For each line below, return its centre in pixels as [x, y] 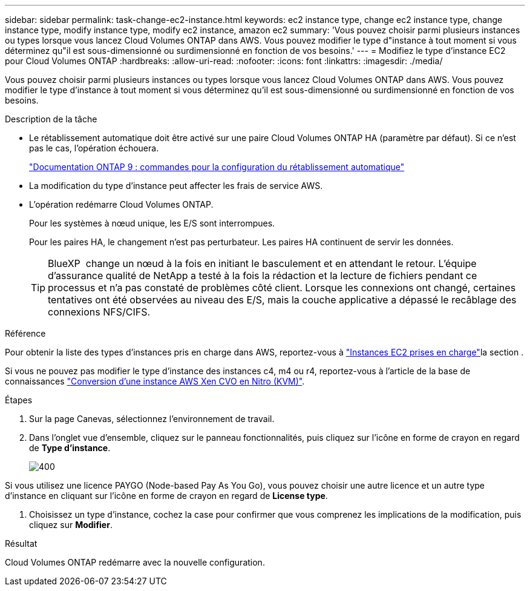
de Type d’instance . [70, 448]
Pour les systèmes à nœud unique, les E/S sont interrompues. [152, 223]
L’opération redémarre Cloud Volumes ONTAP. [121, 204]
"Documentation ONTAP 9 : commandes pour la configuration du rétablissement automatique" [217, 167]
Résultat [21, 543]
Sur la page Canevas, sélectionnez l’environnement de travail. [152, 419]
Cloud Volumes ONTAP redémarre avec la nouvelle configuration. [135, 562]
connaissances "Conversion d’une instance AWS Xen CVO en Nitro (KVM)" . [155, 381]
